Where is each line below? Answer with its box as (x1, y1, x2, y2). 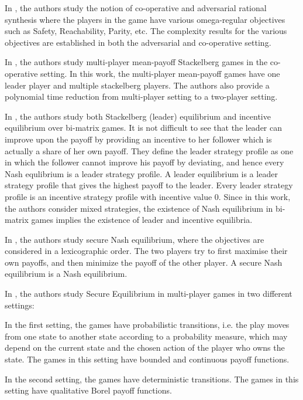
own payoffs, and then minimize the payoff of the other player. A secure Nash (5, 256, 283, 268)
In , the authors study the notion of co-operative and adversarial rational (5, 2, 267, 13)
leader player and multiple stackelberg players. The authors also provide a (5, 79, 270, 91)
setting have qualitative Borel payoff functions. (5, 384, 172, 396)
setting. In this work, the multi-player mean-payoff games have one (40, 67, 280, 79)
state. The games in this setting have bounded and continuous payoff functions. (5, 353, 290, 365)
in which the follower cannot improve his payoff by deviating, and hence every (5, 156, 284, 168)
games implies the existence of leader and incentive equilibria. (31, 213, 253, 226)
